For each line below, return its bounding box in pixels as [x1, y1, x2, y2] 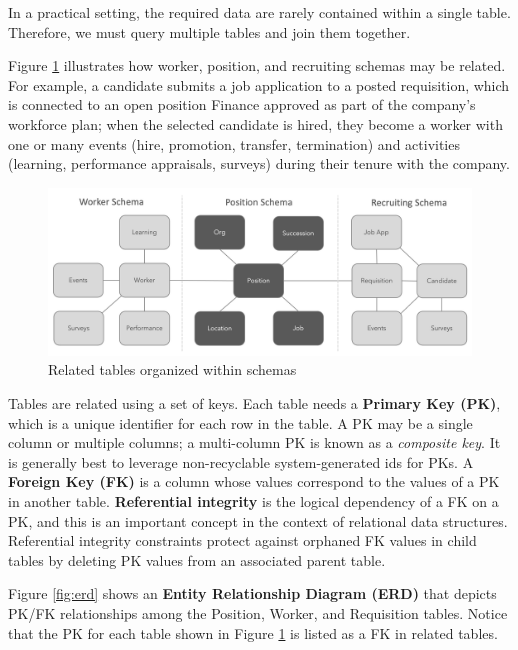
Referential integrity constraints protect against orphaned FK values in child [8, 530, 477, 551]
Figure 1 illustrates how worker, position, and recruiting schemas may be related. [8, 55, 506, 76]
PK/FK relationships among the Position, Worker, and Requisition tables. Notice [8, 602, 508, 623]
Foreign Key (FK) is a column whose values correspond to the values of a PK [8, 471, 500, 492]
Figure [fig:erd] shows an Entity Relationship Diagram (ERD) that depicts [8, 583, 497, 604]
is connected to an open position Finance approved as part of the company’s [8, 94, 476, 115]
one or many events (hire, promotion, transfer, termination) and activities [8, 133, 460, 154]
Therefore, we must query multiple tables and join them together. [8, 21, 411, 42]
